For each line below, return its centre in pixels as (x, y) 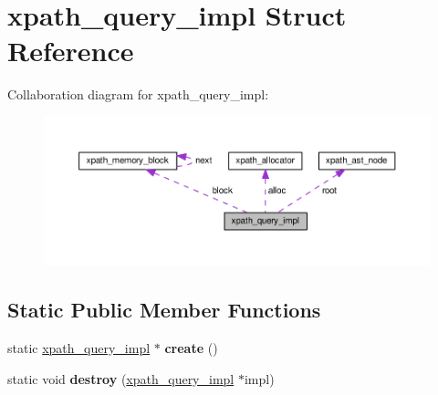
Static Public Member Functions (164, 310)
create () (191, 347)
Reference (71, 51)
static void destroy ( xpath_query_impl (121, 378)
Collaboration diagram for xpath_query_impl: (138, 94)
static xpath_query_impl (79, 347)
